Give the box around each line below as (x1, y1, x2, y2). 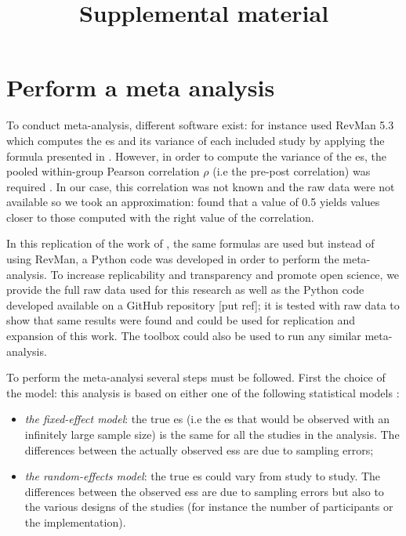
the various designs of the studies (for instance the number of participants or (24, 498, 393, 515)
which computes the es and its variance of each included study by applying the (6, 132, 385, 148)
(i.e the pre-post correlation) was (212, 163, 371, 179)
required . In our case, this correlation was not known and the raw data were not (6, 178, 395, 194)
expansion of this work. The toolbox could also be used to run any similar (6, 328, 361, 344)
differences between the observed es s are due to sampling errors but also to (24, 483, 384, 499)
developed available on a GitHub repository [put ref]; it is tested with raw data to (6, 296, 400, 313)
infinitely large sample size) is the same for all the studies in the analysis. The (24, 426, 400, 442)
